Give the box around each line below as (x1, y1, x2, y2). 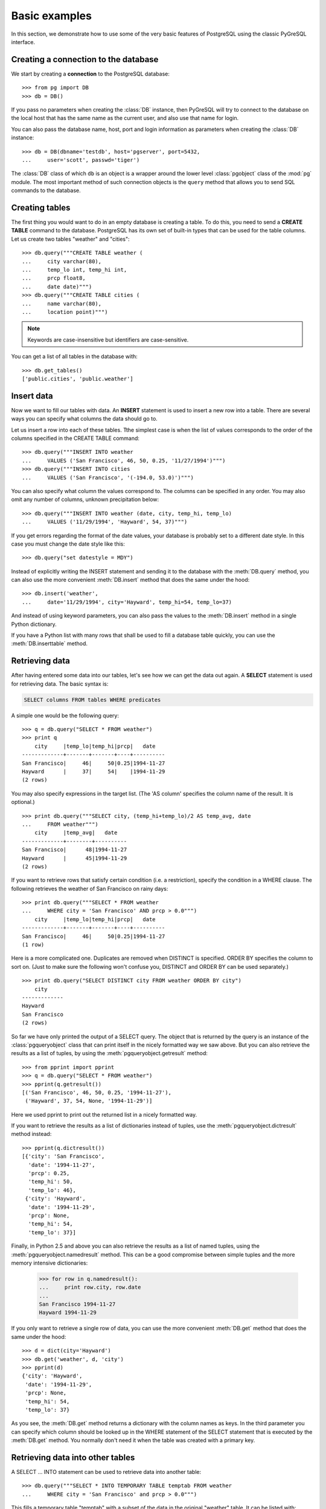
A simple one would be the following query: (11, 712, 120, 719)
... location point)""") (22, 308, 108, 315)
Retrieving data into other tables (11, 1452, 135, 1463)
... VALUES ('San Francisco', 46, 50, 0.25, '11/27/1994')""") (22, 457, 226, 464)
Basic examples (11, 9, 92, 22)
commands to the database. (11, 187, 81, 194)
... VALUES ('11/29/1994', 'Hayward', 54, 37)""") (22, 518, 188, 525)
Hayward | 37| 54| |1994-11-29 (22, 768, 165, 775)
